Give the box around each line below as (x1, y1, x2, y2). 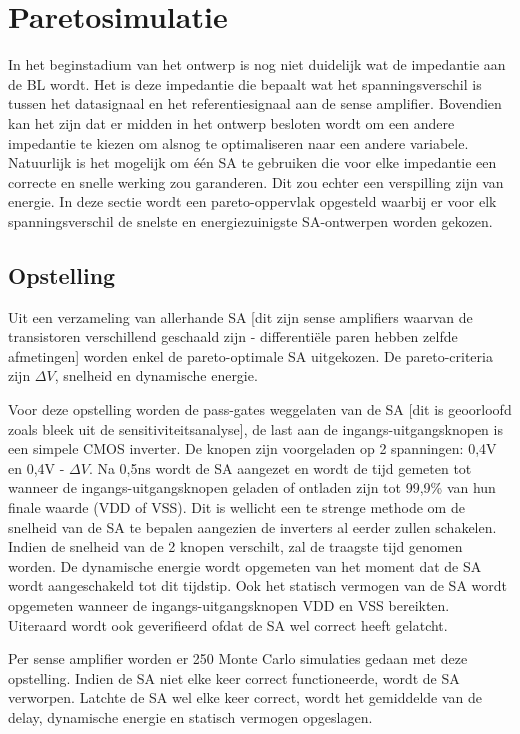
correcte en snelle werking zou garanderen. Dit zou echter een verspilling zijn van (8, 171, 504, 192)
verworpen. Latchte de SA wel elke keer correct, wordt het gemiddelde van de (8, 687, 483, 708)
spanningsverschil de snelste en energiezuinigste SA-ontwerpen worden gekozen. (8, 210, 493, 231)
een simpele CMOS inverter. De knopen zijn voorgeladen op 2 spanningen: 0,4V (8, 438, 497, 459)
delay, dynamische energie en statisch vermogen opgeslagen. (8, 706, 373, 727)
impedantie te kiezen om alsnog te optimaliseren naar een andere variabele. (8, 132, 469, 153)
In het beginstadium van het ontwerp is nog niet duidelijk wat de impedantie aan (8, 54, 506, 75)
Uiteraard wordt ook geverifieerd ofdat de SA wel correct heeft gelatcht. (8, 614, 448, 635)
